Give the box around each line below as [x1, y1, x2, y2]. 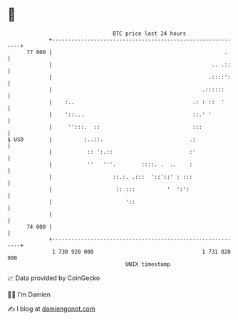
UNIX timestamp [125, 260, 171, 268]
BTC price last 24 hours [113, 30, 187, 37]
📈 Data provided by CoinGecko [7, 274, 100, 282]
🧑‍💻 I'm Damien [7, 290, 51, 299]
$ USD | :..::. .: [7, 135, 196, 143]
